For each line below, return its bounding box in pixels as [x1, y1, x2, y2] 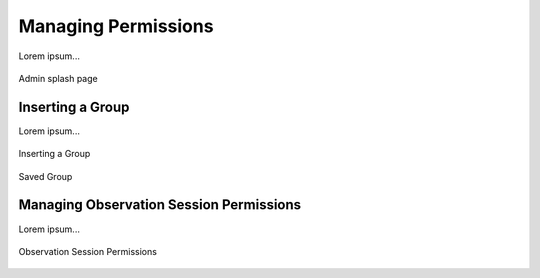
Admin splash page [18, 72, 99, 84]
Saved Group [18, 170, 73, 182]
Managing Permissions [18, 15, 214, 37]
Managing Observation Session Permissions [18, 196, 302, 214]
